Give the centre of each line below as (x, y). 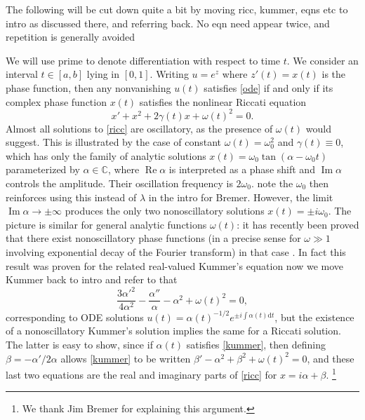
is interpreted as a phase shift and (242, 169)
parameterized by (43, 169)
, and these (331, 358)
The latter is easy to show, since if (79, 345)
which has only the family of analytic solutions (106, 155)
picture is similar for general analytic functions (106, 224)
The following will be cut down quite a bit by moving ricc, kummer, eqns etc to (177, 9)
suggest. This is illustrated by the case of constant (113, 142)
